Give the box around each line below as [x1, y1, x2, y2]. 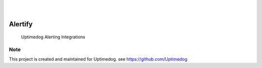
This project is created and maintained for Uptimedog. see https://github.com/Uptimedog [9, 56, 188, 62]
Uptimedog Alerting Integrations [21, 34, 85, 40]
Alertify [9, 20, 33, 29]
